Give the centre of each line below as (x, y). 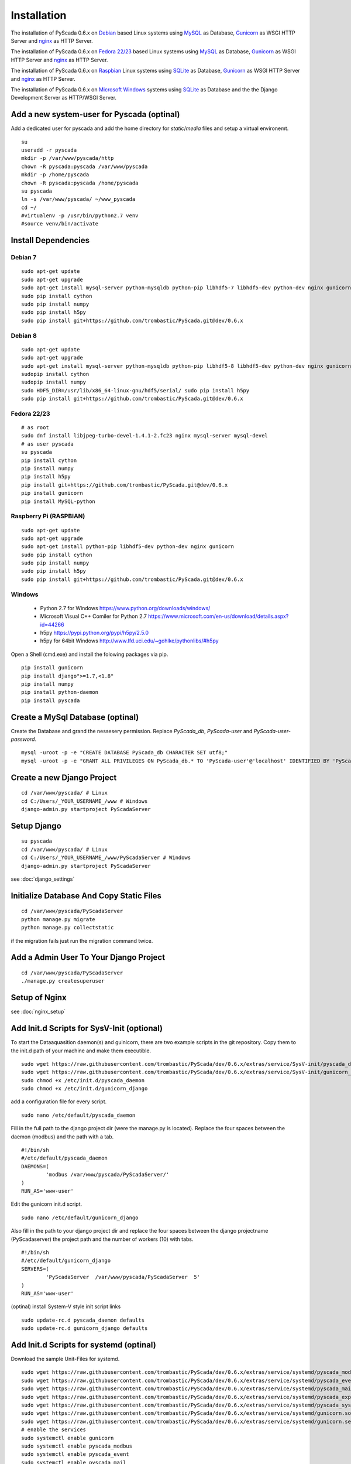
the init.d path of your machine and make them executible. (81, 1051)
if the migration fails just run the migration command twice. (82, 940)
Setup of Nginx (39, 998)
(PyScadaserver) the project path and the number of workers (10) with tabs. (102, 1239)
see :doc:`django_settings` (43, 879)
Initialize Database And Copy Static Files (86, 896)
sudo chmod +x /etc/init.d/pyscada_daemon (83, 1080)
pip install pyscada (51, 700)
